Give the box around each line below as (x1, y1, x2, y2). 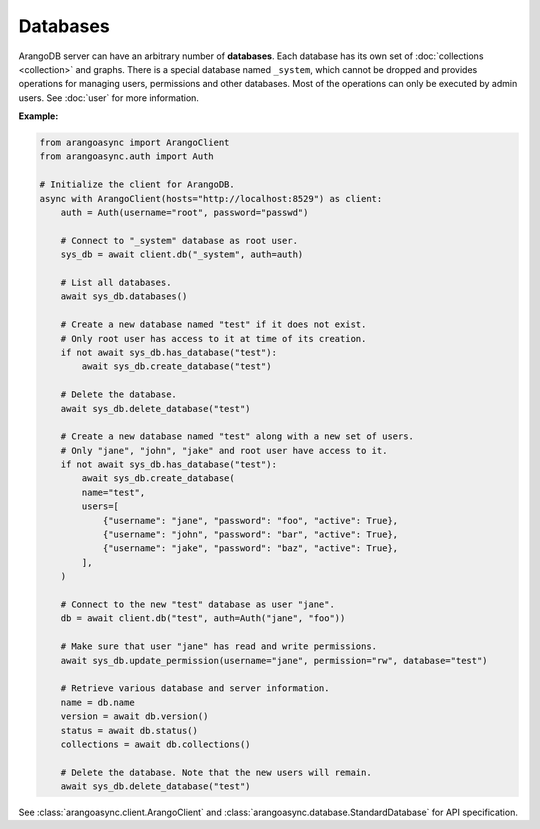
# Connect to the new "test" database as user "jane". (60, 598, 335, 610)
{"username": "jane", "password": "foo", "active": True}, (102, 515, 399, 526)
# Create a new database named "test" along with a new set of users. (60, 431, 415, 442)
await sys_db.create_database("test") (81, 361, 272, 372)
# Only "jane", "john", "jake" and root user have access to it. (60, 445, 388, 456)
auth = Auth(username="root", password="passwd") (60, 207, 309, 219)
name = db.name (60, 696, 135, 708)
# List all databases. (60, 277, 172, 288)
